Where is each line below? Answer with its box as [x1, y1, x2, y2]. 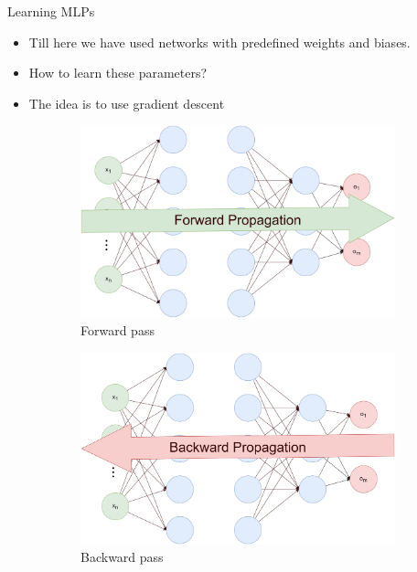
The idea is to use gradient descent [28, 93, 225, 112]
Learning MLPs [7, 2, 95, 20]
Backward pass [80, 547, 164, 567]
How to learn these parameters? [28, 63, 208, 82]
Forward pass [80, 321, 155, 340]
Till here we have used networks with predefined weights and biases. [28, 32, 411, 51]
